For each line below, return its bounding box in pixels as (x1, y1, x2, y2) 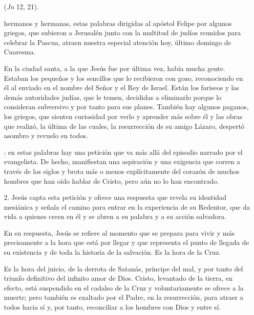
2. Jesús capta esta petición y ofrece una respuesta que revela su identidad (4, 192, 227, 202)
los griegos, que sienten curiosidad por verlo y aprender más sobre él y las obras (4, 111, 243, 121)
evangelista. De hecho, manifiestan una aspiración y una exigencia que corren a (4, 156, 240, 167)
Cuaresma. (4, 47, 36, 57)
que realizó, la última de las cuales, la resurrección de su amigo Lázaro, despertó (4, 121, 245, 131)
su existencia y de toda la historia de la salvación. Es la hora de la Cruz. (4, 247, 221, 257)
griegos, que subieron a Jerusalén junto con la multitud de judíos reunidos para (4, 27, 241, 38)
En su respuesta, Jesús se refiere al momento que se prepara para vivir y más (4, 227, 235, 238)
